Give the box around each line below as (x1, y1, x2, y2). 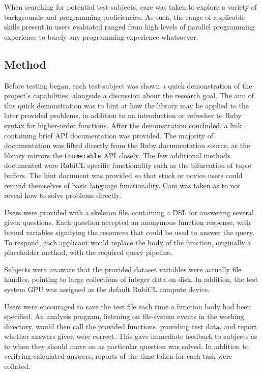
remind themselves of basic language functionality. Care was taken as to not (4, 180, 241, 190)
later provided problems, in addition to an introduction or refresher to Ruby (4, 110, 242, 121)
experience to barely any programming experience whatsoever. (4, 31, 198, 42)
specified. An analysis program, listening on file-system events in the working (4, 311, 244, 322)
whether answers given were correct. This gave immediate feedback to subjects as (4, 331, 257, 341)
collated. (4, 361, 31, 371)
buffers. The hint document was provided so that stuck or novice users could (4, 169, 243, 180)
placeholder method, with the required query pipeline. (4, 247, 172, 257)
